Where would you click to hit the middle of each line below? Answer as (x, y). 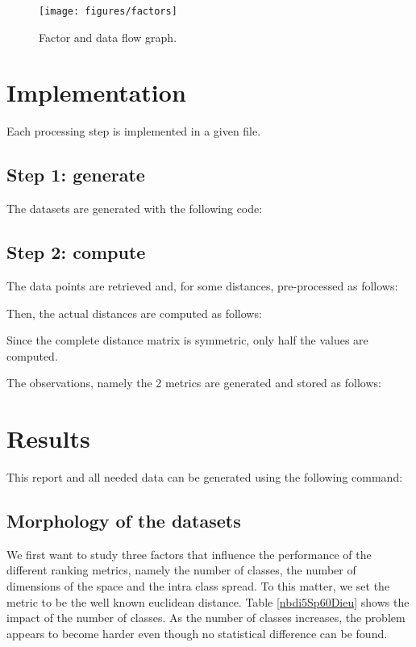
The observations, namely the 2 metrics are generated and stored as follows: (194, 383)
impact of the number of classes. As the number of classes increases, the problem (206, 618)
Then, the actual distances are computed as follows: (134, 313)
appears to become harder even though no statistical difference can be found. (197, 633)
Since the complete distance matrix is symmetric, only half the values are (187, 340)
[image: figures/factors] (108, 11)
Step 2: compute (76, 252)
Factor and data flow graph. (108, 37)
